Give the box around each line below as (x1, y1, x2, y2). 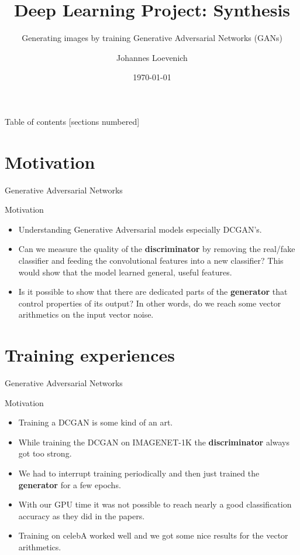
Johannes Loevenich (116, 51, 188, 63)
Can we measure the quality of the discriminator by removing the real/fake (18, 243, 295, 255)
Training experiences (5, 343, 175, 367)
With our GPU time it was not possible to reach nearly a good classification (18, 498, 292, 510)
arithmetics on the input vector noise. (18, 308, 154, 321)
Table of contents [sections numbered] (5, 115, 140, 127)
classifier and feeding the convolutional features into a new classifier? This (18, 254, 284, 266)
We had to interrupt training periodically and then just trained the (18, 467, 260, 479)
